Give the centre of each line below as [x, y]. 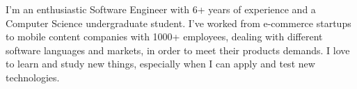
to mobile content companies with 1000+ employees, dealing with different [164, 37]
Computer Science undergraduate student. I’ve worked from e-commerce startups [178, 23]
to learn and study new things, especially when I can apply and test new [160, 64]
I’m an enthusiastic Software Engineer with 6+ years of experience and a [161, 9]
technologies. [33, 77]
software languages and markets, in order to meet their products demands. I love [178, 50]
